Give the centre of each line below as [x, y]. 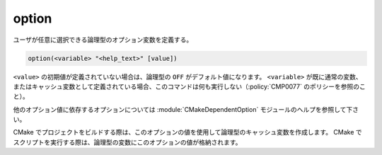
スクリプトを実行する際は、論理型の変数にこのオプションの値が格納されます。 [127, 142]
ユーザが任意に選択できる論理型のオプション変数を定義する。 [103, 40]
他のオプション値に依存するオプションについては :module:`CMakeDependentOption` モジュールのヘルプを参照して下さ [186, 109]
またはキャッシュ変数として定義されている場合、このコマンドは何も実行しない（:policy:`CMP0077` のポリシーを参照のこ [189, 86]
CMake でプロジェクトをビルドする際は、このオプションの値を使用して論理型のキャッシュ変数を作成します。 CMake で [187, 132]
